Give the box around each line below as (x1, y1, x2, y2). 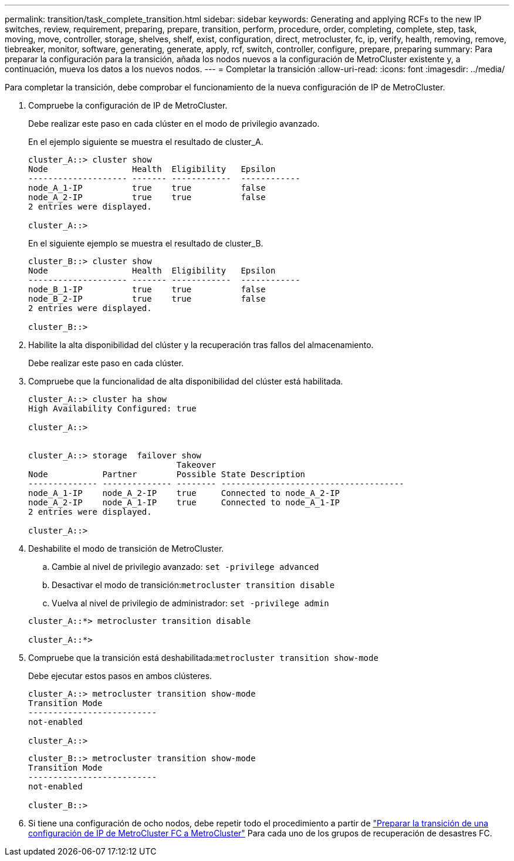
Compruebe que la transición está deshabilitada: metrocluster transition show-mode (28, 653, 378, 663)
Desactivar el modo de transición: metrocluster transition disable (52, 580, 335, 590)
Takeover (176, 460, 217, 470)
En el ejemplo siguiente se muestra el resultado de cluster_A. (28, 137, 263, 147)
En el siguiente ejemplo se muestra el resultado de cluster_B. (28, 238, 263, 248)
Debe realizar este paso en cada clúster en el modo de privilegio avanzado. (28, 119, 320, 129)
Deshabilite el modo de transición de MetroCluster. (28, 543, 224, 553)
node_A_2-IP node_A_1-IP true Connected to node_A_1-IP (28, 498, 340, 507)
